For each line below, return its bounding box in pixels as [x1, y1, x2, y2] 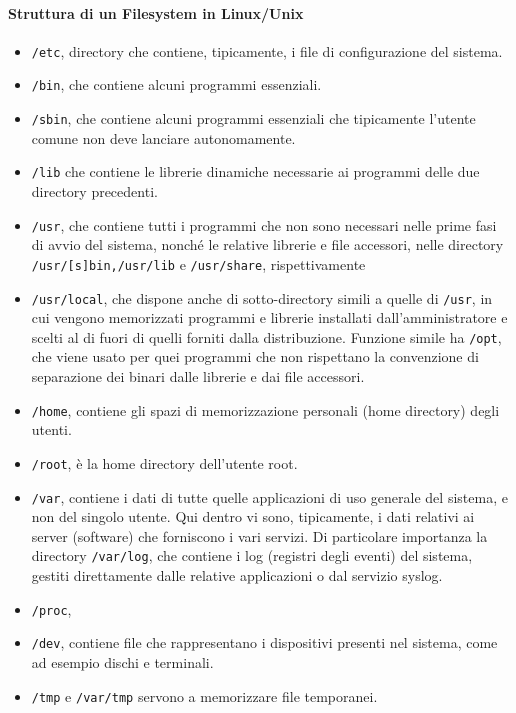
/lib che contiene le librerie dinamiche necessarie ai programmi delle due [31, 161, 480, 182]
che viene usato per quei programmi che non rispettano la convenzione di [31, 346, 479, 367]
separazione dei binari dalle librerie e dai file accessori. [31, 366, 365, 387]
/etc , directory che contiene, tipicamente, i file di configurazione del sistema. [31, 40, 503, 61]
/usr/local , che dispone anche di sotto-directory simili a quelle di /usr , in [31, 287, 493, 308]
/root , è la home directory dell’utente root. [31, 452, 298, 473]
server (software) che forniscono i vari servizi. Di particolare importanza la [31, 525, 488, 546]
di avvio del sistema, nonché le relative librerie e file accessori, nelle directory [31, 234, 504, 255]
